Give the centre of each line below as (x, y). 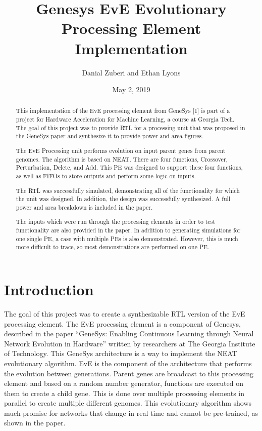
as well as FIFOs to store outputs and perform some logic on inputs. (106, 175)
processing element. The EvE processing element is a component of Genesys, (122, 323)
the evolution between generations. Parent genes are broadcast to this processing (129, 373)
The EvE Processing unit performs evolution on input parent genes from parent (121, 150)
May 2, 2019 (131, 89)
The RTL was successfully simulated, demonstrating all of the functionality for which (128, 190)
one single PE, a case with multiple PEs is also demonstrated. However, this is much (127, 238)
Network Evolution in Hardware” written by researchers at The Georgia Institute (130, 343)
